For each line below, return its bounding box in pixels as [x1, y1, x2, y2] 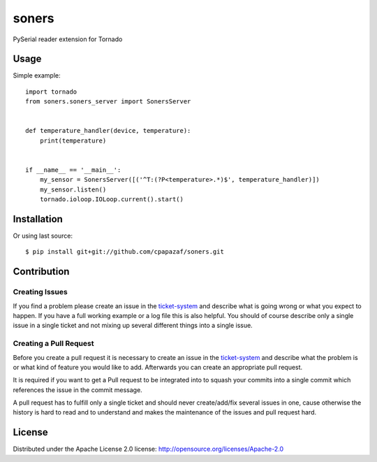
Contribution [13, 266, 70, 277]
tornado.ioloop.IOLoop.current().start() [39, 196, 184, 203]
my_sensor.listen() [39, 185, 107, 194]
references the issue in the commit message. [13, 385, 142, 394]
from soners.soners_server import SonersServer [25, 98, 191, 106]
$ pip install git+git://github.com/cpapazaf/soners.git [25, 248, 225, 256]
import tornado [25, 87, 77, 96]
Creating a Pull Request [13, 339, 94, 349]
